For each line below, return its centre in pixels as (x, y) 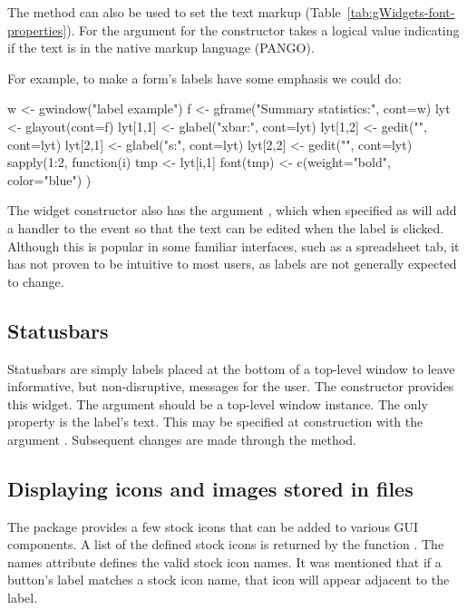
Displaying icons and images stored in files (210, 488)
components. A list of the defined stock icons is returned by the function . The (226, 544)
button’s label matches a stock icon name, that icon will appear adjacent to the (229, 580)
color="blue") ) (49, 179)
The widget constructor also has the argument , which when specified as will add (232, 210)
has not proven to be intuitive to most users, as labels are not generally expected (232, 264)
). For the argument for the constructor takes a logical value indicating (263, 30)
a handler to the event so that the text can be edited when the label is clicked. (226, 227)
